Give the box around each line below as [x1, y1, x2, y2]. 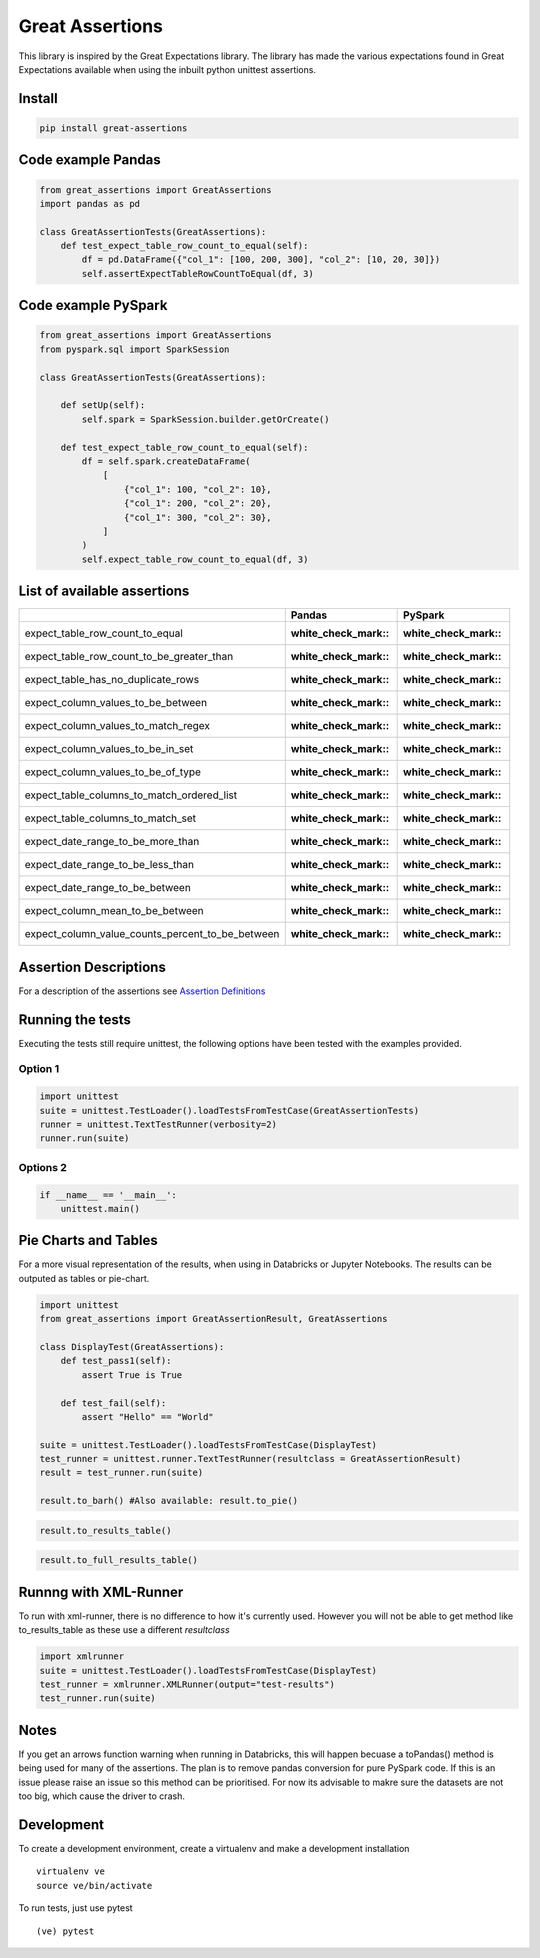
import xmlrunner [39, 1651, 125, 1662]
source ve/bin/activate [36, 1880, 153, 1891]
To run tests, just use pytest [18, 1902, 134, 1914]
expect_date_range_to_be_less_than [24, 858, 195, 872]
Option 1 [18, 1062, 60, 1076]
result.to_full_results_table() [39, 1555, 199, 1566]
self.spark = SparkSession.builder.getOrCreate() [81, 413, 330, 425]
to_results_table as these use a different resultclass [18, 1624, 230, 1636]
